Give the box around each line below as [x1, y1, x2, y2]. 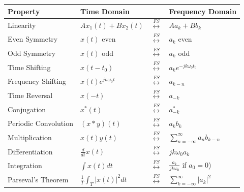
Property [8, 6, 40, 16]
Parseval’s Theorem [8, 174, 69, 185]
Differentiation [8, 146, 53, 156]
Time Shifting [8, 61, 51, 72]
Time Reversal [8, 89, 53, 100]
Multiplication [8, 132, 52, 142]
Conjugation [8, 104, 46, 114]
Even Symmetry [8, 34, 58, 44]
